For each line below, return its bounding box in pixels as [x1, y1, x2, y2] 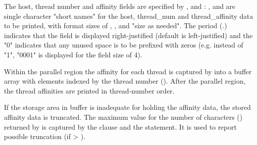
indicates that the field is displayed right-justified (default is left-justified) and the [4, 30, 253, 40]
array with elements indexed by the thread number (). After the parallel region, [4, 76, 246, 86]
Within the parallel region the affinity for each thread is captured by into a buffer [4, 66, 252, 76]
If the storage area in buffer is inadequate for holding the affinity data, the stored [4, 102, 251, 112]
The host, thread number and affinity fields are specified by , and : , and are [4, 1, 236, 11]
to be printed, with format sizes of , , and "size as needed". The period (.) [4, 20, 227, 31]
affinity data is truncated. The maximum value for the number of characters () [4, 111, 243, 122]
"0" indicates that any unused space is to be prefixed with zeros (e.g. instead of [4, 40, 244, 50]
